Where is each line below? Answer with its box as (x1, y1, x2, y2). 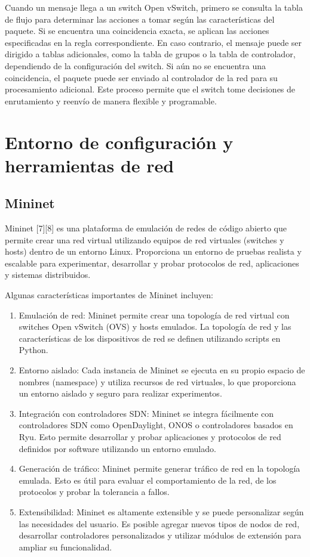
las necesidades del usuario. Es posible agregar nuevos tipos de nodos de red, (19, 517, 300, 530)
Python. (19, 344, 48, 356)
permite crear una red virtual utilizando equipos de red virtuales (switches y (5, 233, 284, 246)
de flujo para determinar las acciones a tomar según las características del (5, 13, 275, 25)
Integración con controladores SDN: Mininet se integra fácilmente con (19, 407, 274, 419)
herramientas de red (5, 153, 174, 177)
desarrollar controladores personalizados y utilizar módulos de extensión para (19, 529, 302, 541)
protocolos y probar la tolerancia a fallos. (19, 485, 170, 498)
